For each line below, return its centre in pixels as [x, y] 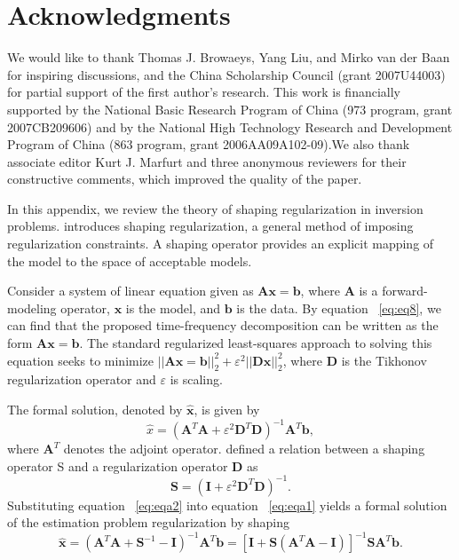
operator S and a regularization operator [118, 465]
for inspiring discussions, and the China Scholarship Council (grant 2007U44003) [226, 74]
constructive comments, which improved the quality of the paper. [185, 179]
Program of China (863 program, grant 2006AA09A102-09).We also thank [209, 144]
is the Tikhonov [384, 360]
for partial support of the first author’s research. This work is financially [204, 92]
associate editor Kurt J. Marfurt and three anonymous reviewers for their [207, 161]
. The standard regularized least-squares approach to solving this [256, 343]
